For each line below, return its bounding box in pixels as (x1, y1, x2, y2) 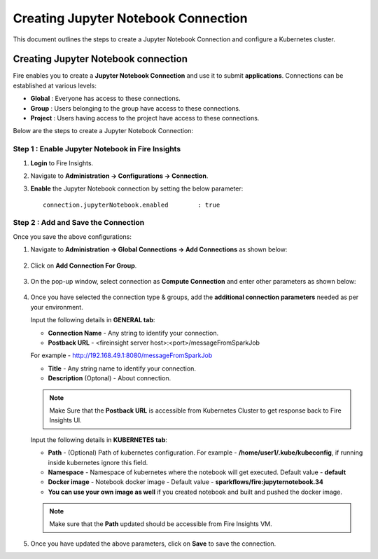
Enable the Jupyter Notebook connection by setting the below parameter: (30, 184, 244, 193)
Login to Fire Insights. (30, 158, 94, 167)
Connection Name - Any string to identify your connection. (48, 329, 219, 337)
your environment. (30, 303, 83, 311)
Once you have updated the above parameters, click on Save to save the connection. (30, 539, 276, 548)
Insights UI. (49, 416, 82, 425)
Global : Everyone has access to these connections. (30, 95, 181, 103)
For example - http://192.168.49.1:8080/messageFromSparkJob (30, 351, 213, 360)
